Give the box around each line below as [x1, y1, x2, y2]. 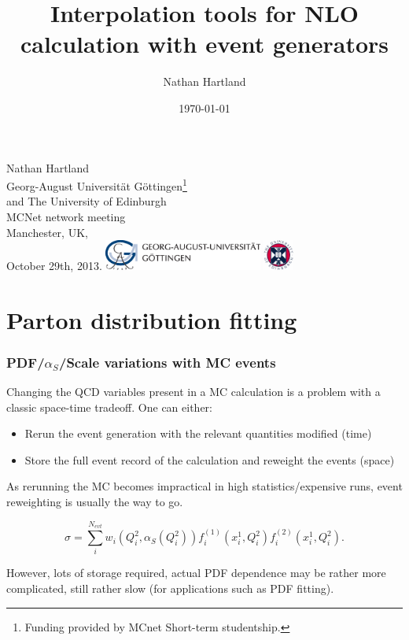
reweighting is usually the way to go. [6, 494, 183, 510]
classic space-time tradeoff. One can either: [6, 398, 212, 415]
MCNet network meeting [6, 208, 126, 224]
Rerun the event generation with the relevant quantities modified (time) [24, 425, 372, 442]
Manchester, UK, [6, 224, 88, 240]
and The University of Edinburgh [6, 193, 167, 209]
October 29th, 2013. [6, 257, 102, 273]
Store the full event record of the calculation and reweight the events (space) [24, 451, 395, 468]
